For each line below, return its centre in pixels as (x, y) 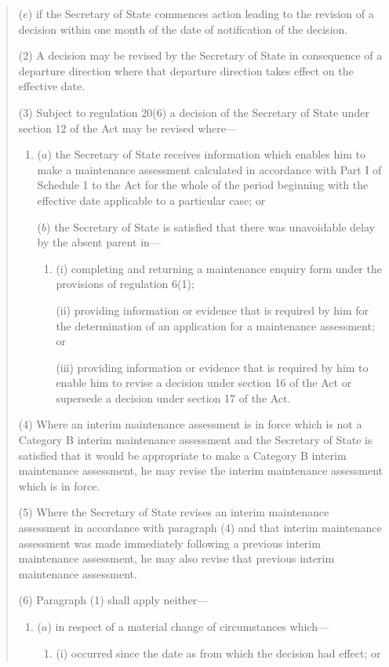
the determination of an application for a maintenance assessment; (215, 325)
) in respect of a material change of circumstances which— (188, 626)
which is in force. (59, 485)
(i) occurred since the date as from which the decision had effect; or (218, 652)
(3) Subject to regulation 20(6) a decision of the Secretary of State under (194, 112)
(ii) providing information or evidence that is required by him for (212, 310)
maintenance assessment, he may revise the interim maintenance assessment (201, 470)
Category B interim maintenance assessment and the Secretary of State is (195, 440)
